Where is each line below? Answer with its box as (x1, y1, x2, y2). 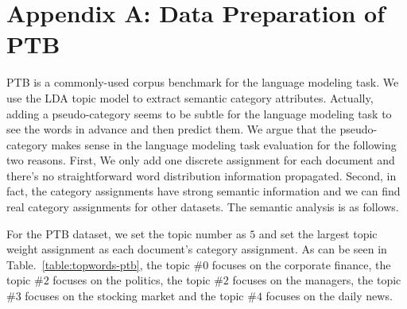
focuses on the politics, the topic (52, 272, 211, 288)
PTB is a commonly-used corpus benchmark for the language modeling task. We (6, 74, 399, 91)
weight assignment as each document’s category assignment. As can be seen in (6, 241, 387, 257)
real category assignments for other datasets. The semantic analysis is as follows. (6, 199, 399, 215)
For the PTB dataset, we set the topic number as (6, 225, 246, 241)
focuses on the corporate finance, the (211, 256, 391, 272)
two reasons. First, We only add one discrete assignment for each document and (6, 152, 395, 168)
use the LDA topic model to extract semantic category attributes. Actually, (6, 89, 374, 106)
